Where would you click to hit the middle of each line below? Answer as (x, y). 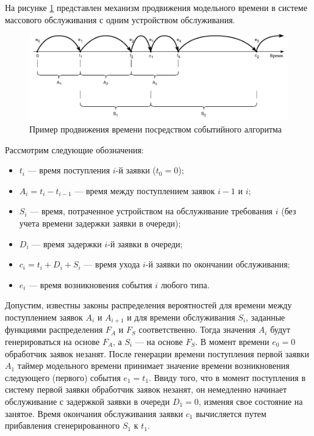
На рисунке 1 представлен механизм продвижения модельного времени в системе (156, 7)
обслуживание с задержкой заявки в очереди (87, 401)
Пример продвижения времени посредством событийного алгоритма (155, 129)
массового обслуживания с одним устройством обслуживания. (120, 19)
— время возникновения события (91, 284)
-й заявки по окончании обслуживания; (218, 264)
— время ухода (112, 264)
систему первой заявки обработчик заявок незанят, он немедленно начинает (146, 389)
